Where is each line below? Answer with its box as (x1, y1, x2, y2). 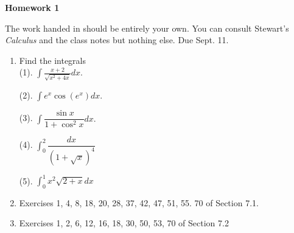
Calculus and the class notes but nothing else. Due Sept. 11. (5, 33, 229, 46)
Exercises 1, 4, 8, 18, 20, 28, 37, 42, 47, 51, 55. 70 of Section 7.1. (19, 196, 259, 209)
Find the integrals (19, 54, 86, 66)
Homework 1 (5, 1, 60, 13)
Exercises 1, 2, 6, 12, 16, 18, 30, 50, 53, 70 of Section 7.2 (19, 217, 229, 229)
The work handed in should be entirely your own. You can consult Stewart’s (5, 21, 289, 34)
